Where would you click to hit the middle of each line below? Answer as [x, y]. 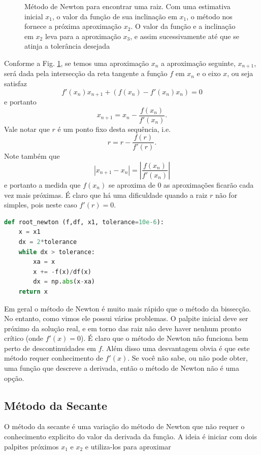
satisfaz [15, 83]
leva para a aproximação [83, 36]
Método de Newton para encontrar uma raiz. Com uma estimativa [127, 6]
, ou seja [240, 73]
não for [226, 195]
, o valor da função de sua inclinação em [115, 16]
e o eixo [209, 73]
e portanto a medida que [42, 184]
